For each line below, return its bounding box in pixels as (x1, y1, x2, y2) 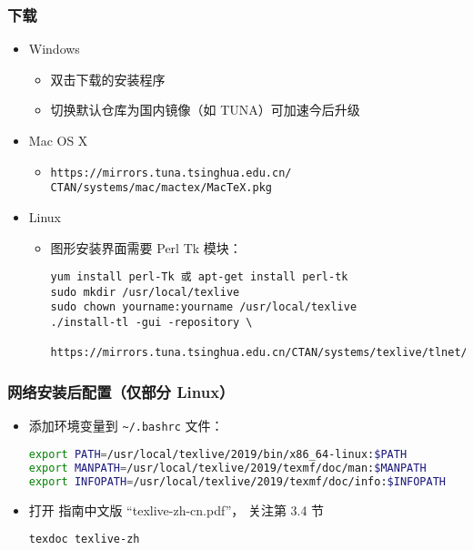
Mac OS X (28, 131, 88, 149)
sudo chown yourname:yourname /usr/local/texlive (50, 300, 357, 314)
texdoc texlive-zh (28, 533, 140, 546)
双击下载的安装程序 (50, 69, 166, 88)
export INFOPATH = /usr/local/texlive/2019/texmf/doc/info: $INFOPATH (28, 474, 447, 488)
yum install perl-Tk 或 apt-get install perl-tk (50, 270, 348, 284)
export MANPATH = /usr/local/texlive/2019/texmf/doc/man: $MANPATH (28, 461, 427, 474)
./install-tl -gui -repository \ (50, 316, 253, 330)
